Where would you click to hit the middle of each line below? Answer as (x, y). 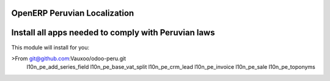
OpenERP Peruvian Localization (73, 13)
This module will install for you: (50, 47)
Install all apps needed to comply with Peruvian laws (113, 33)
